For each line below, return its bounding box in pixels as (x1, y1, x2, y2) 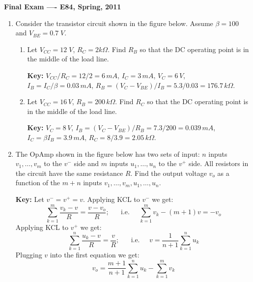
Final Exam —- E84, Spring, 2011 (4, 1, 121, 11)
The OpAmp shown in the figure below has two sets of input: (15, 148, 200, 159)
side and (74, 158, 99, 169)
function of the (15, 177, 60, 188)
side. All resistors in (188, 158, 249, 169)
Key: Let (15, 194, 44, 204)
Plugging (15, 250, 42, 260)
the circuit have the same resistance (15, 168, 123, 178)
